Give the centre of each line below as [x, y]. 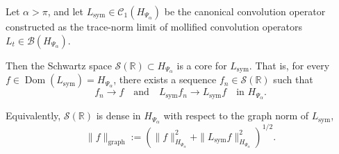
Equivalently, [33, 115]
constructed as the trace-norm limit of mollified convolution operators [154, 26]
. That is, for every [289, 65]
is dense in [118, 115]
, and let [66, 11]
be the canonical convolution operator [245, 11]
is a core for [202, 65]
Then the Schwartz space [59, 65]
